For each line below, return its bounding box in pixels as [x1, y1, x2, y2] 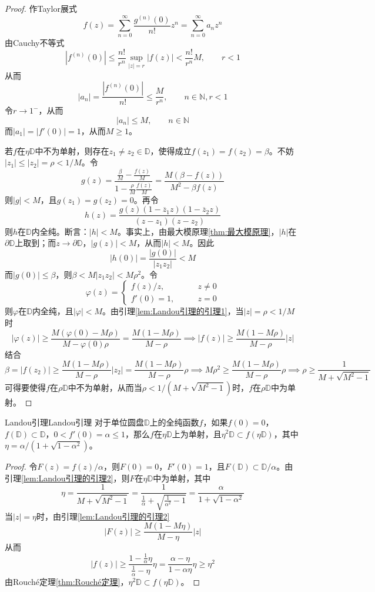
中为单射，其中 [153, 471, 211, 484]
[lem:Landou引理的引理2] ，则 [21, 471, 130, 484]
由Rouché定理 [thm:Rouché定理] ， [5, 575, 129, 587]
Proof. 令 [5, 460, 38, 473]
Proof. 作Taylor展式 [5, 2, 77, 14]
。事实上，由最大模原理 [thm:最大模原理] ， [117, 225, 279, 237]
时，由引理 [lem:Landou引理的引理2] [36, 510, 170, 522]
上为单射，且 [172, 427, 222, 440]
